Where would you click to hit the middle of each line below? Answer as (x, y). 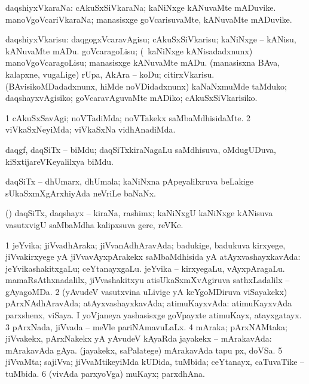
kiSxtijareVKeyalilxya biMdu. (59, 161)
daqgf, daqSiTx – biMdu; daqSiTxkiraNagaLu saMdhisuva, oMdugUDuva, (141, 149)
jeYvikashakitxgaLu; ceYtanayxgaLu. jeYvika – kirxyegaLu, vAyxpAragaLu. (145, 268)
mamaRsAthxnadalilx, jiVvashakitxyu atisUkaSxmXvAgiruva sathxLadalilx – (148, 280)
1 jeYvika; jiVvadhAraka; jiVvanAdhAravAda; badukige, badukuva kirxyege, (146, 245)
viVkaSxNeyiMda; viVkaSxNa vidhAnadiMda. (91, 129)
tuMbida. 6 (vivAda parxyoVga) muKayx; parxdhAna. (105, 374)
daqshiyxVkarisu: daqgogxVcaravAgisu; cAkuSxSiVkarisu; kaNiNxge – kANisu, (151, 39)
